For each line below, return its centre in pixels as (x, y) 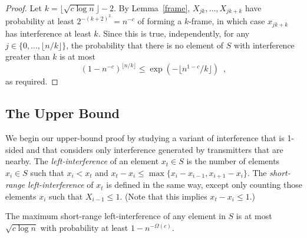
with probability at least (84, 227)
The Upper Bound (62, 113)
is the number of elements (233, 161)
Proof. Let (24, 8)
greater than (28, 56)
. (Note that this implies (164, 196)
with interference (264, 45)
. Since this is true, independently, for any (174, 33)
